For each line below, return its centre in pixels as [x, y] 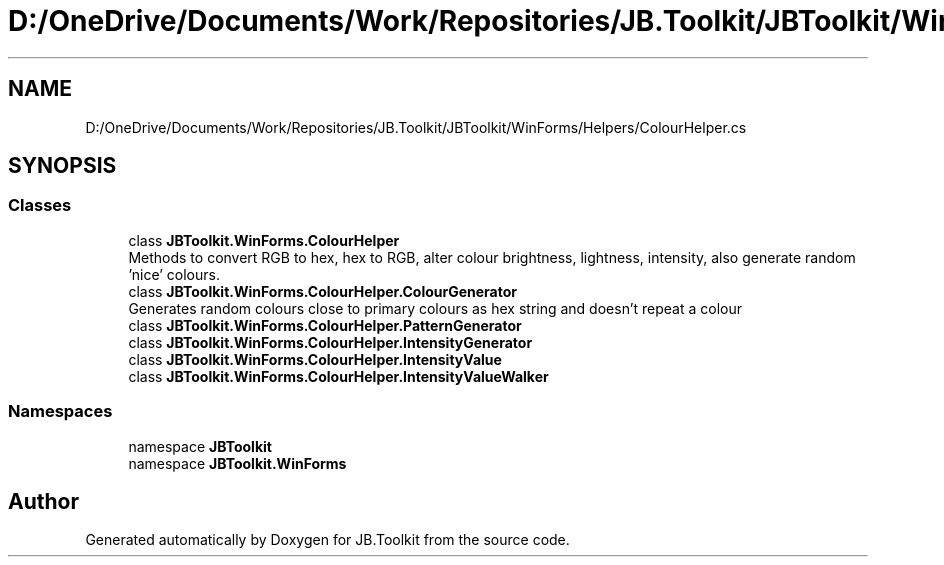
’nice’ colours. [174, 274]
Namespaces [60, 411]
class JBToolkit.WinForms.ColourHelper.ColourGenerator [323, 291]
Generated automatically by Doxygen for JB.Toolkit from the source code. [327, 540]
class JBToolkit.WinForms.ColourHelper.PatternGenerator [325, 325]
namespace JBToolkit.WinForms [237, 463]
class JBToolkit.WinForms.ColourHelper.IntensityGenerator [330, 342]
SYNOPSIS [62, 166]
